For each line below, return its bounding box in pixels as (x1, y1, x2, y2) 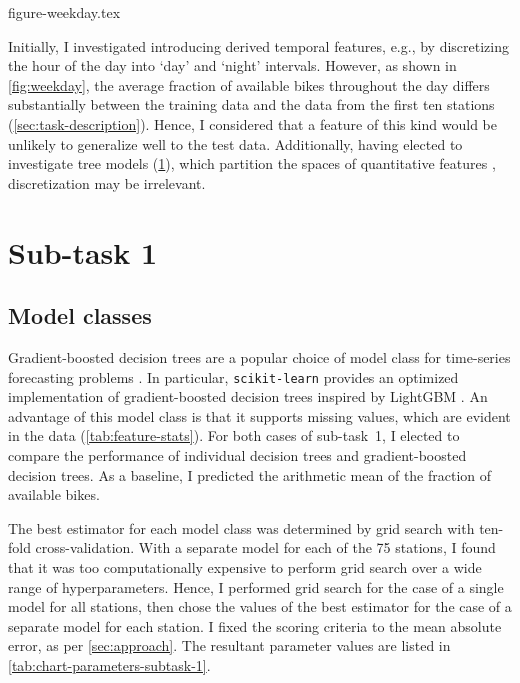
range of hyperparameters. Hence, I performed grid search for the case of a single (8, 576, 504, 597)
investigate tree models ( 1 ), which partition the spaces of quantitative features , (8, 153, 496, 174)
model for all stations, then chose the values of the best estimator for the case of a (8, 596, 512, 617)
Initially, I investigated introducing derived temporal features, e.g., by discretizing (8, 35, 509, 56)
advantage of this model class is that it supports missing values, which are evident (8, 405, 511, 426)
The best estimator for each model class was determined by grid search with (8, 517, 475, 538)
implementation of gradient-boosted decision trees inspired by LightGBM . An (8, 386, 488, 407)
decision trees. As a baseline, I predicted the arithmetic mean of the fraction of (8, 464, 492, 485)
